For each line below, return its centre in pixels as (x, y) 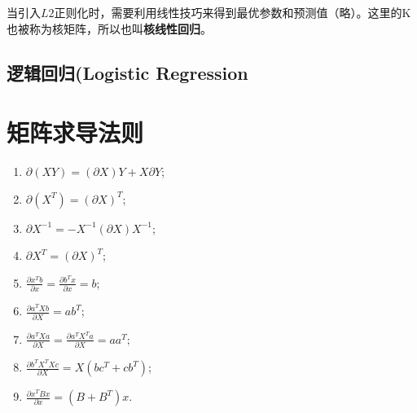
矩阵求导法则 (75, 132)
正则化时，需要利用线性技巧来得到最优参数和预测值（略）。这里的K (233, 12)
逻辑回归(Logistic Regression (127, 72)
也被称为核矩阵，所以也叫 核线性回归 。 (109, 28)
